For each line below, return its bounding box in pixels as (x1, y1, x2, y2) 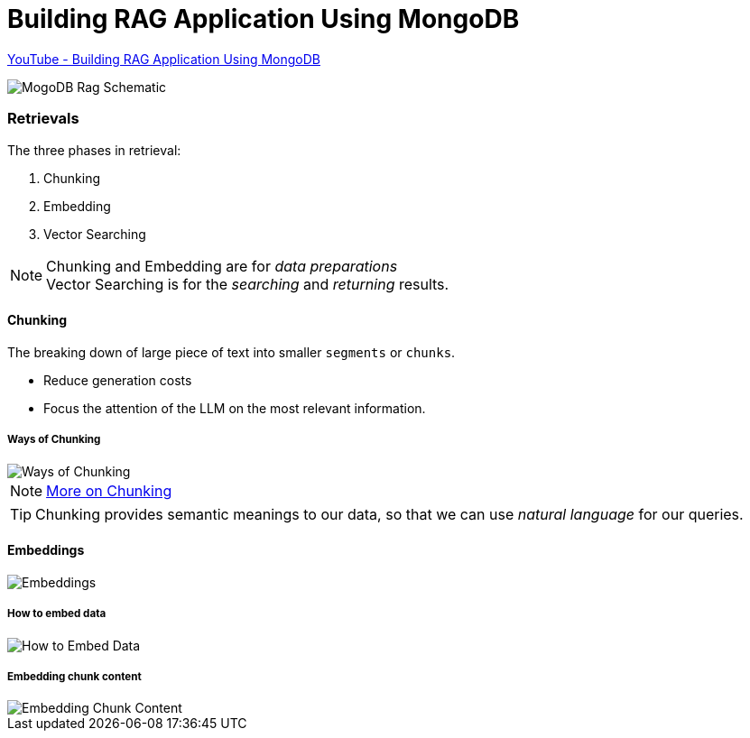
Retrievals (7, 109, 79, 128)
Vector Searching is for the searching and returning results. (46, 274, 449, 293)
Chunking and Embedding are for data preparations (46, 256, 398, 275)
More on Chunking (46, 481, 172, 500)
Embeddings (7, 542, 85, 558)
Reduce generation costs (43, 372, 192, 388)
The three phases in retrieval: (7, 142, 181, 158)
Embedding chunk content (7, 669, 142, 683)
